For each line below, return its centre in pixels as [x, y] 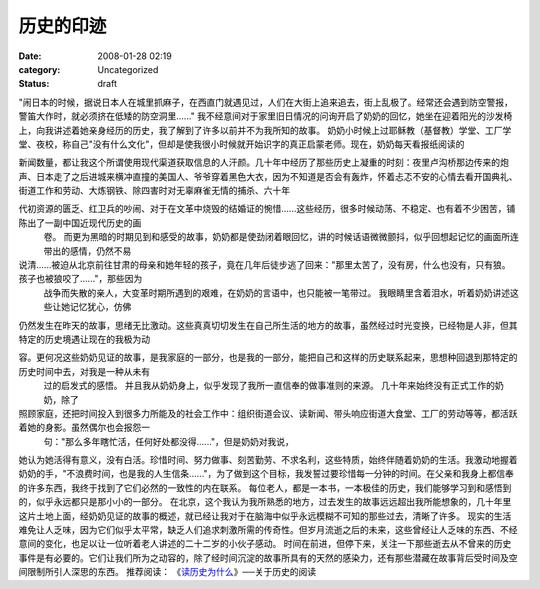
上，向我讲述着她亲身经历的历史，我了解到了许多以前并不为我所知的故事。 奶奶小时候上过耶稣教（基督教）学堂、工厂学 [265, 130]
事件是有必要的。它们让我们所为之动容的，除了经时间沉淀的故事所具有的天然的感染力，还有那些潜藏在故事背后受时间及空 [268, 557]
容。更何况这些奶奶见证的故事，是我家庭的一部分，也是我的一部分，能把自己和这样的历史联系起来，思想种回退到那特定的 [268, 357]
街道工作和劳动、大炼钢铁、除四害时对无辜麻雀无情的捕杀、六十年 [154, 191]
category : [39, 69]
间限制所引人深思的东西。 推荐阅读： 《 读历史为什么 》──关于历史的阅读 [167, 572]
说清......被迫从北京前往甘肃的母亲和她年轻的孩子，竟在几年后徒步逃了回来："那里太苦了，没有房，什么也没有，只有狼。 [264, 265]
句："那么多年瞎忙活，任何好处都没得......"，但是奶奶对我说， [169, 441]
